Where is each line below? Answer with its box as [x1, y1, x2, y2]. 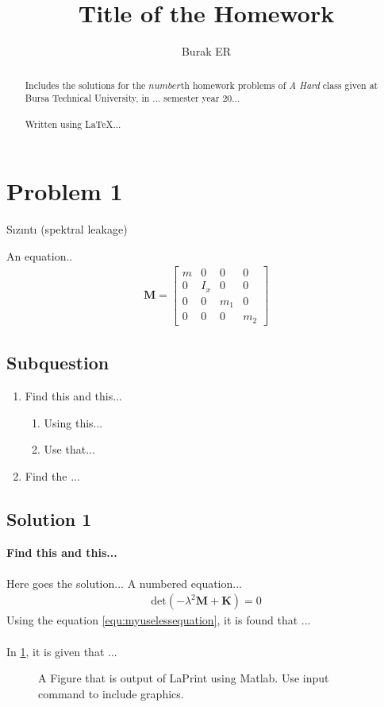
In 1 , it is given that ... [6, 643, 117, 659]
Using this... [44, 414, 103, 431]
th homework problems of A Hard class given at [180, 78, 378, 91]
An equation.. [6, 247, 73, 264]
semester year [163, 91, 220, 105]
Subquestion [6, 350, 109, 375]
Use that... [44, 441, 95, 458]
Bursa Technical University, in [25, 91, 150, 105]
